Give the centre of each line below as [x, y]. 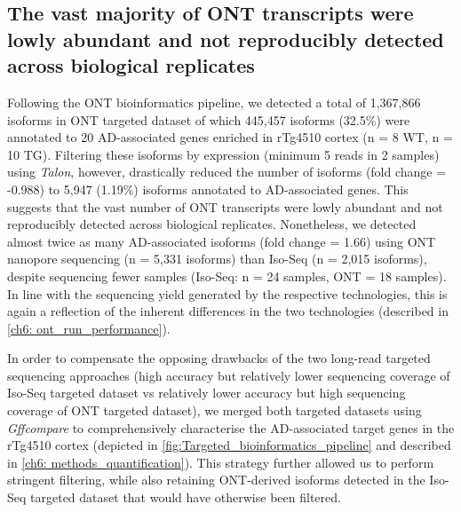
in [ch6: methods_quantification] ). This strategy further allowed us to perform [221, 462]
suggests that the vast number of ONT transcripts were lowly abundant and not [225, 206]
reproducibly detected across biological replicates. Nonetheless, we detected [212, 224]
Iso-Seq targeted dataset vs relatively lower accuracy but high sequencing [207, 393]
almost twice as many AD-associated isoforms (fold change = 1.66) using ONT [222, 241]
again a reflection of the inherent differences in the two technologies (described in [228, 311]
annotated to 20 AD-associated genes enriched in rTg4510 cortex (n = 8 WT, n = [230, 137]
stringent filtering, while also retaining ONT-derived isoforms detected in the [216, 480]
